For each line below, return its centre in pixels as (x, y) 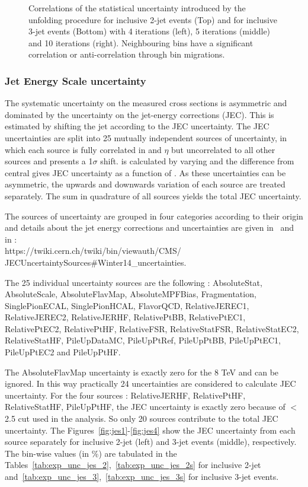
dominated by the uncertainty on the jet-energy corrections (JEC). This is (139, 114)
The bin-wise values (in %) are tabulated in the (91, 453)
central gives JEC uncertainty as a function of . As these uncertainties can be (145, 172)
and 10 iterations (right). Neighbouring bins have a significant (141, 42)
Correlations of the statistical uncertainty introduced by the (137, 8)
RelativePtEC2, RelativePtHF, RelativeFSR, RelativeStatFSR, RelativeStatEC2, (152, 328)
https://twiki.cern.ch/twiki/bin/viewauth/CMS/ (93, 251)
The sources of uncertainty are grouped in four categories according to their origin (154, 216)
